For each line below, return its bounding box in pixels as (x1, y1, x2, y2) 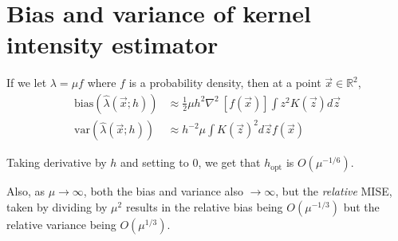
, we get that (198, 154, 261, 171)
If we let (6, 74, 47, 91)
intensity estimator (6, 28, 219, 61)
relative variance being (6, 216, 116, 233)
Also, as (6, 183, 45, 200)
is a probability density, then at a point (128, 74, 321, 91)
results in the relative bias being (125, 199, 283, 215)
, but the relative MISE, (275, 183, 392, 200)
